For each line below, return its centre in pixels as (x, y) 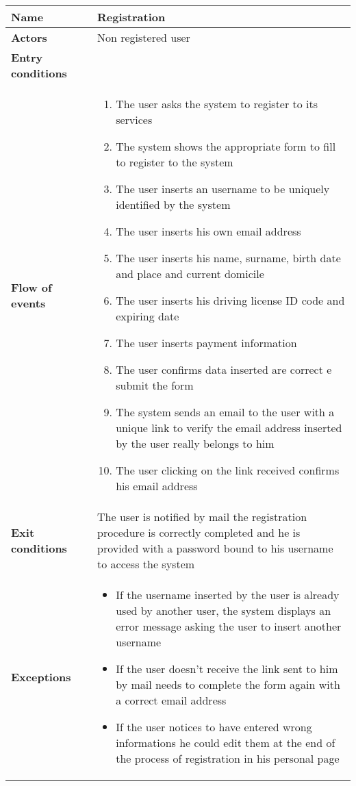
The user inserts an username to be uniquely (223, 189)
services (134, 119)
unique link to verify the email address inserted (229, 428)
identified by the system (173, 204)
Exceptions (41, 676)
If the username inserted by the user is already (228, 595)
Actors (29, 37)
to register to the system (175, 162)
